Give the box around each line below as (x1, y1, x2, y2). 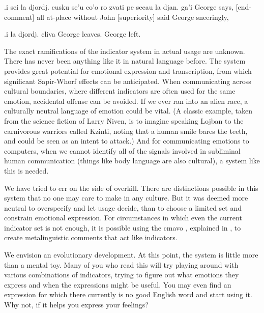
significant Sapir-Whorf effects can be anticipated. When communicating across (4, 75, 251, 86)
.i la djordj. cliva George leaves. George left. (4, 29, 141, 39)
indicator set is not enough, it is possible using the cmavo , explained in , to (4, 222, 241, 233)
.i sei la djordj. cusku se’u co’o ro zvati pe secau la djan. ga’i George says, (4, 2, 233, 12)
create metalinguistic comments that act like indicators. (4, 232, 178, 243)
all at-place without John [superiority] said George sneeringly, (37, 11, 229, 22)
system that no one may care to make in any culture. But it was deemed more (4, 192, 248, 203)
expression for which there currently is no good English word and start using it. (4, 289, 252, 300)
